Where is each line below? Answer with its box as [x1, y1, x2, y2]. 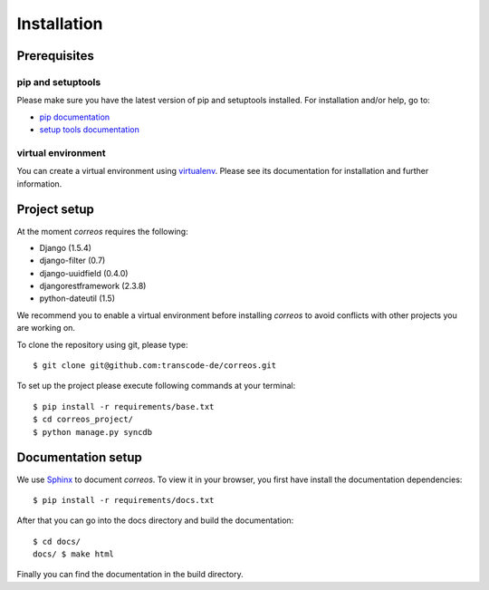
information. [16, 178, 62, 189]
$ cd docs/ [33, 536, 81, 546]
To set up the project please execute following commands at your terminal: [16, 381, 296, 392]
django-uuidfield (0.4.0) [39, 267, 129, 278]
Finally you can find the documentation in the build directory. [16, 569, 244, 580]
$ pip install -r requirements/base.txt [33, 401, 215, 411]
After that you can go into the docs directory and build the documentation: [16, 515, 294, 526]
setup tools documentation [39, 124, 139, 135]
